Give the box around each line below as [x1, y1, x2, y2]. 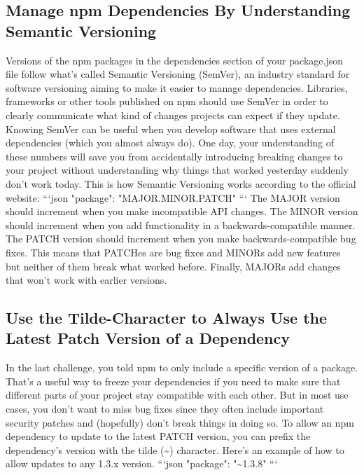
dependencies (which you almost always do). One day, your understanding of [6, 135, 335, 150]
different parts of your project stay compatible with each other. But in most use [6, 387, 349, 402]
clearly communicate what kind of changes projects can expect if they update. [6, 107, 340, 122]
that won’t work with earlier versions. [6, 273, 167, 287]
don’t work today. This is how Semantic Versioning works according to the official [6, 176, 356, 191]
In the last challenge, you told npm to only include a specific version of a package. [6, 360, 358, 375]
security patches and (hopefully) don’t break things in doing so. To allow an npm [6, 415, 354, 429]
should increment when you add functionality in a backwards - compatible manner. [6, 217, 356, 232]
